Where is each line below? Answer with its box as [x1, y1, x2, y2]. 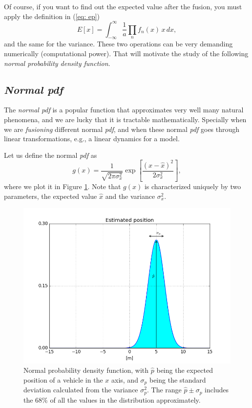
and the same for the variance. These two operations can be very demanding [4, 39, 233, 49]
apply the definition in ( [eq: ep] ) [4, 11, 100, 21]
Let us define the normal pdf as [4, 150, 97, 160]
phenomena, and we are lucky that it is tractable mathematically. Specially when [4, 114, 247, 125]
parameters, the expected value [4, 191, 97, 201]
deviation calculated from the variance [23, 385, 138, 395]
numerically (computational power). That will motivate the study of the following [4, 48, 249, 59]
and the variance [105, 191, 155, 201]
